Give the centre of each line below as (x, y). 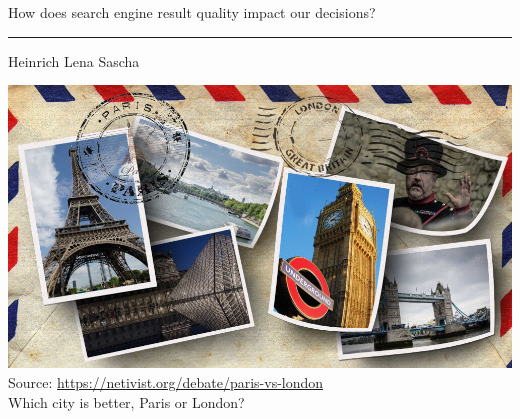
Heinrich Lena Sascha (74, 60)
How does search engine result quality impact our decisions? (192, 12)
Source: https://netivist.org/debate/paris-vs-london (166, 382)
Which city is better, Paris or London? (126, 401)
